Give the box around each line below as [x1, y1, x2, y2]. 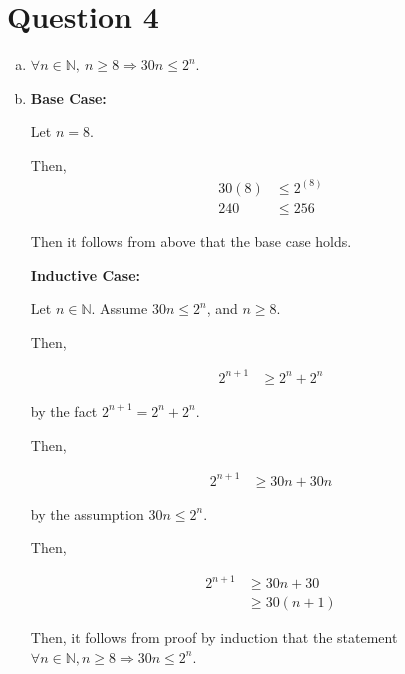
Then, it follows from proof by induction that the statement [30, 627, 398, 648]
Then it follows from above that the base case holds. [30, 231, 352, 251]
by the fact [30, 400, 98, 421]
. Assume [91, 298, 148, 319]
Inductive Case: [30, 264, 141, 285]
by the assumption [30, 503, 144, 524]
